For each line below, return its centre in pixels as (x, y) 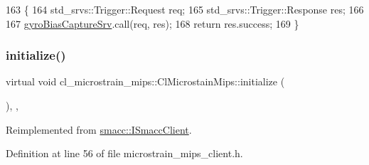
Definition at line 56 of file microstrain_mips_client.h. (124, 153)
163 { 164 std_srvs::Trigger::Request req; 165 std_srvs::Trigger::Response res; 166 (185, 9)
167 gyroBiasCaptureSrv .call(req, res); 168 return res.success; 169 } (153, 23)
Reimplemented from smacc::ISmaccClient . (99, 129)
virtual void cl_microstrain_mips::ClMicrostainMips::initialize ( (145, 81)
